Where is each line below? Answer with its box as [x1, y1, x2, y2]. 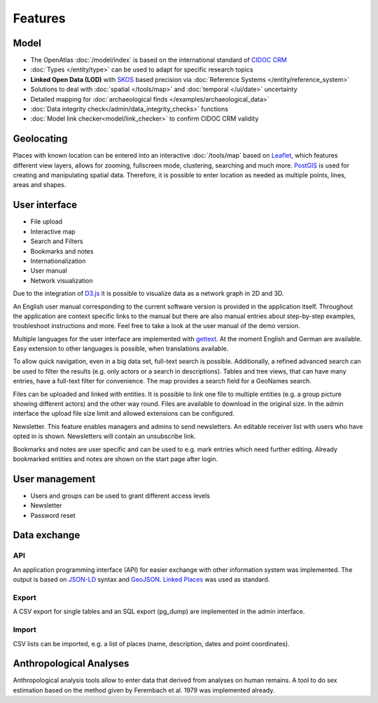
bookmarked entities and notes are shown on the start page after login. [13, 454, 218, 463]
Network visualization [30, 276, 94, 285]
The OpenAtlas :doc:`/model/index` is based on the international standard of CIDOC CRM [30, 56, 287, 64]
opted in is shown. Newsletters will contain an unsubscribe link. [13, 432, 196, 441]
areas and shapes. [13, 181, 66, 189]
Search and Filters [30, 237, 83, 245]
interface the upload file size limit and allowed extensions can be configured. [13, 409, 234, 418]
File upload [30, 217, 63, 226]
